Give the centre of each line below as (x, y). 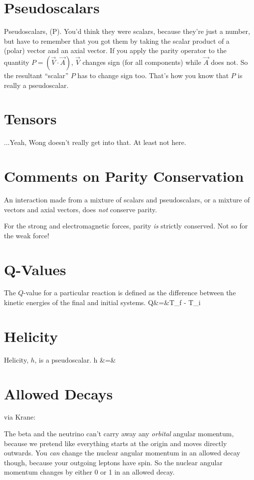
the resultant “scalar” (36, 75)
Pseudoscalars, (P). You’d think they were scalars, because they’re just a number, (127, 31)
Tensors (30, 119)
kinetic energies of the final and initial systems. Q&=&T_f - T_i (102, 302)
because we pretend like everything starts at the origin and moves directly (115, 443)
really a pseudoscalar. (36, 85)
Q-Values (35, 269)
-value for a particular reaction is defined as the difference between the (129, 293)
